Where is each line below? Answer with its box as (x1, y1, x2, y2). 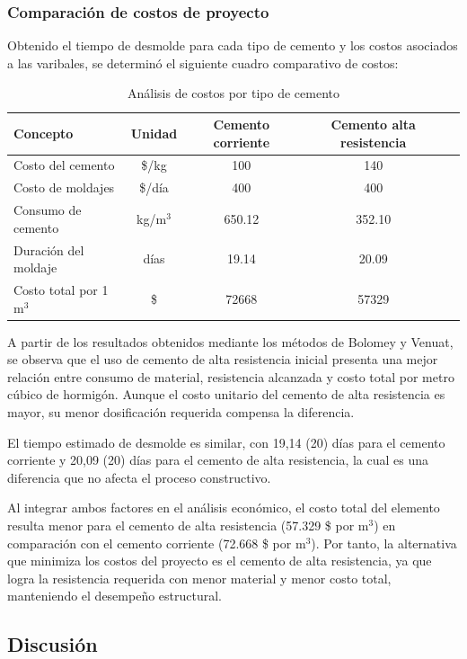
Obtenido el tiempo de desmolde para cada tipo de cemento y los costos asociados (7, 36, 458, 55)
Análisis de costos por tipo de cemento (128, 84, 339, 102)
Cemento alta (330, 115, 416, 133)
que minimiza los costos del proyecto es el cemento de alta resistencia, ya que (7, 551, 432, 570)
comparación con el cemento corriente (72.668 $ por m (7, 533, 306, 552)
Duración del (13, 240, 84, 259)
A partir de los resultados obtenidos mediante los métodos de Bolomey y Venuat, (7, 332, 454, 351)
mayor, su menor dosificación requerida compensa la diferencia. (7, 403, 355, 422)
